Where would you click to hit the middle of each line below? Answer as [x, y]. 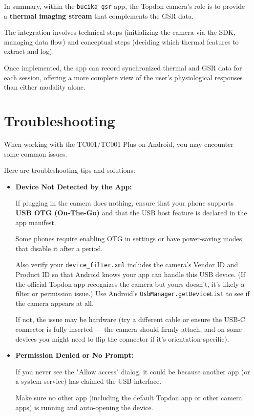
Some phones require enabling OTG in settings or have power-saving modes [129, 239]
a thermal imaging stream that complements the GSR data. [99, 15]
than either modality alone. [45, 87]
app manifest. [36, 222]
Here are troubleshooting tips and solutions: [70, 170]
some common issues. [36, 153]
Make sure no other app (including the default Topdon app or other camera [129, 397]
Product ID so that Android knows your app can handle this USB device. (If [130, 274]
